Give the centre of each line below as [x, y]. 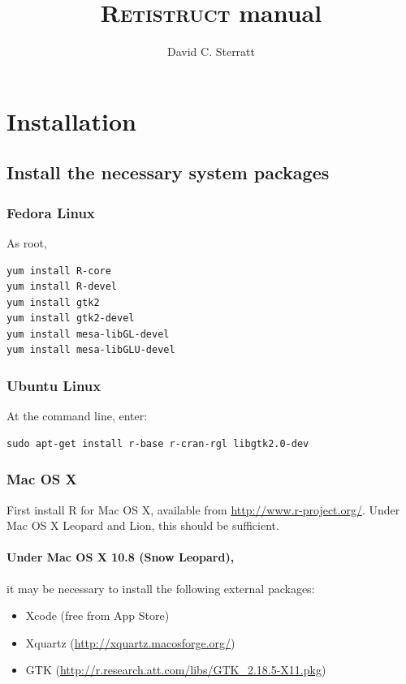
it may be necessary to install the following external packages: [161, 588]
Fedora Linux [51, 212]
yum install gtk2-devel [71, 318]
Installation [71, 120]
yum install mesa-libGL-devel [88, 334]
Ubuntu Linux [54, 385]
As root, [27, 242]
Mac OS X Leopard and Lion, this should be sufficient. [143, 525]
